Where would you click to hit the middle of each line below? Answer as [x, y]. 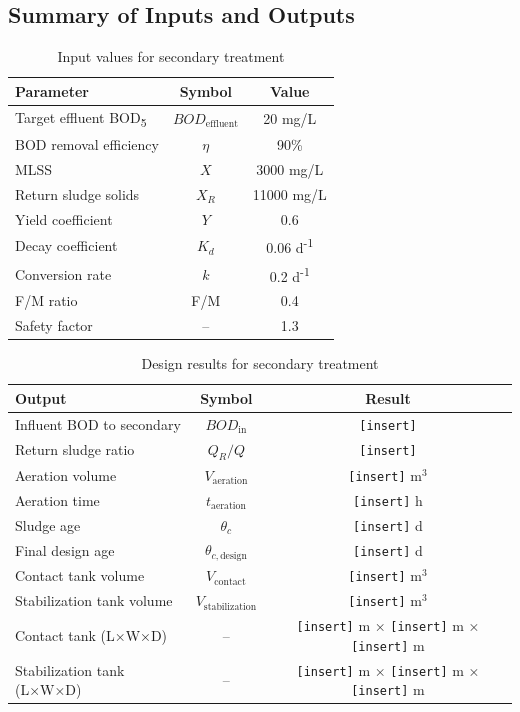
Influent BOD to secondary [98, 423]
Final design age [65, 549]
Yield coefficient [64, 218]
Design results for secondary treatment [260, 363]
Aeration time [57, 499]
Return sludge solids [77, 193]
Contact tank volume [80, 575]
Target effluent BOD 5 [81, 118]
